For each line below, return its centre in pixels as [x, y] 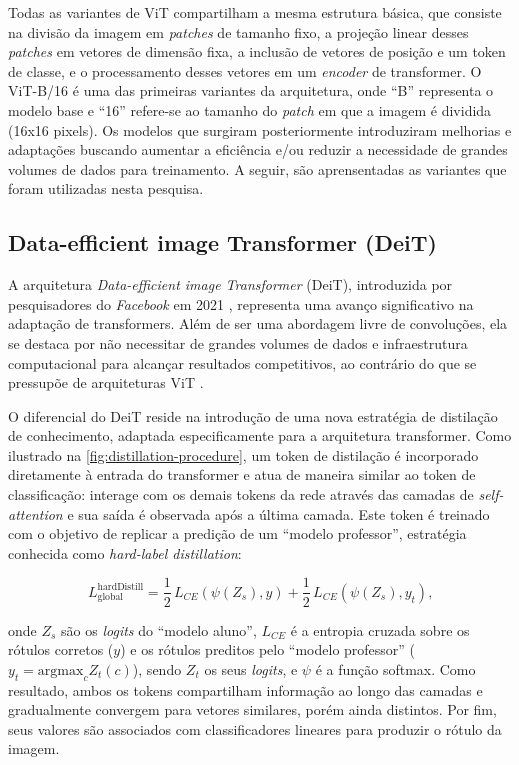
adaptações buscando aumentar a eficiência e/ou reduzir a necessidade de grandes [258, 149]
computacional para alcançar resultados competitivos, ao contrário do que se [242, 362]
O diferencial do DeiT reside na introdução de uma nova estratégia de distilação [253, 415]
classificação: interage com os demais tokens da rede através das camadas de [241, 494]
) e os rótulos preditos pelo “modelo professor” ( [268, 649]
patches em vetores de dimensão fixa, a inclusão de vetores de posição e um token [257, 51]
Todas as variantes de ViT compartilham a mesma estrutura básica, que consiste [255, 12]
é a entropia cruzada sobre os [380, 629]
